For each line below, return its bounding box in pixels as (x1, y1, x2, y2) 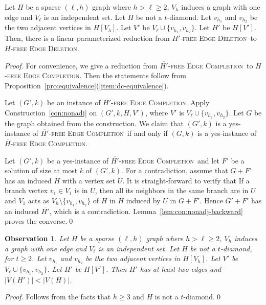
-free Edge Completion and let (119, 155, 219, 166)
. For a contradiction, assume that (121, 165, 228, 176)
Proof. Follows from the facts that (5, 291, 111, 302)
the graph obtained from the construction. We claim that (5, 118, 184, 128)
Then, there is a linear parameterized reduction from (5, 33, 170, 43)
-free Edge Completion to (168, 60, 253, 71)
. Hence (199, 195, 223, 205)
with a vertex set (62, 175, 115, 185)
